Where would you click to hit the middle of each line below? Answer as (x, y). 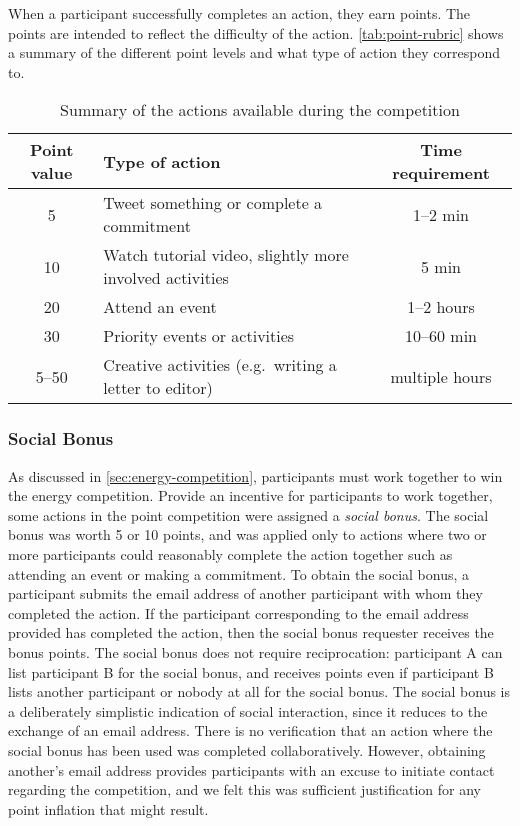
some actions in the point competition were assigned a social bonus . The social (248, 514)
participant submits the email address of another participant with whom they (245, 593)
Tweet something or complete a (213, 203)
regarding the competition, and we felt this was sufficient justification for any (244, 789)
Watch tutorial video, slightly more (226, 255)
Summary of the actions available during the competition (260, 110)
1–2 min (440, 214)
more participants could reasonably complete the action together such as (230, 553)
